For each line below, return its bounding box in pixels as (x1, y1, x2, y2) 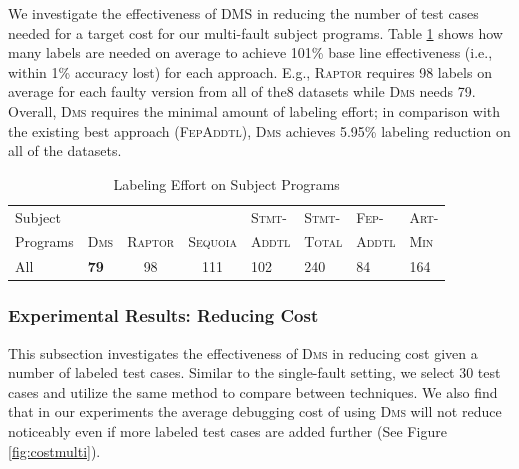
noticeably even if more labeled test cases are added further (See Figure (8, 420, 447, 441)
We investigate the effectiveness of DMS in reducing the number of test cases (8, 3, 479, 23)
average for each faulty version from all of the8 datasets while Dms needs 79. (8, 81, 476, 102)
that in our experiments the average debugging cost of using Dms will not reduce (8, 401, 502, 422)
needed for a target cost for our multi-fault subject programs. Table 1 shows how (8, 22, 503, 43)
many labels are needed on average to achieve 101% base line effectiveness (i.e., (8, 42, 493, 63)
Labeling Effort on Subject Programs (113, 173, 340, 194)
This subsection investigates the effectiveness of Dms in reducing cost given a (8, 342, 478, 363)
